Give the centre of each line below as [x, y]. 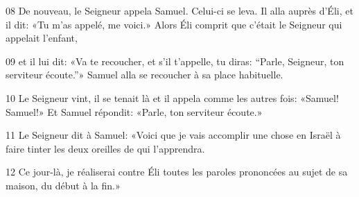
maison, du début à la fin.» [63, 185]
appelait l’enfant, [42, 38]
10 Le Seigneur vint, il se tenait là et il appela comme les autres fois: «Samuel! [172, 97]
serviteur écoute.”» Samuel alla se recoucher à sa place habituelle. [145, 75]
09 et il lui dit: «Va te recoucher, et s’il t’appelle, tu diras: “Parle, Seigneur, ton [175, 61]
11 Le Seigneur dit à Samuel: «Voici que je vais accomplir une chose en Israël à [173, 135]
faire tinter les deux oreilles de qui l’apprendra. [105, 148]
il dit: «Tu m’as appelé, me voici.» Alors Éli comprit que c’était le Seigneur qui [174, 24]
